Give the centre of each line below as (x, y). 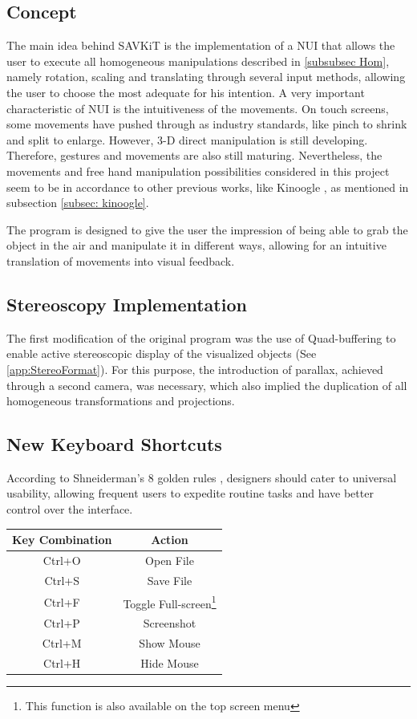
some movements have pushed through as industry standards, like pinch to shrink (207, 124)
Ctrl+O (62, 561)
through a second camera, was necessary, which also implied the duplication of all (207, 385)
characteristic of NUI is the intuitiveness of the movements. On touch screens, (198, 108)
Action (170, 540)
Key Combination (62, 540)
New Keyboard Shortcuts (114, 444)
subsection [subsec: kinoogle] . (78, 203)
